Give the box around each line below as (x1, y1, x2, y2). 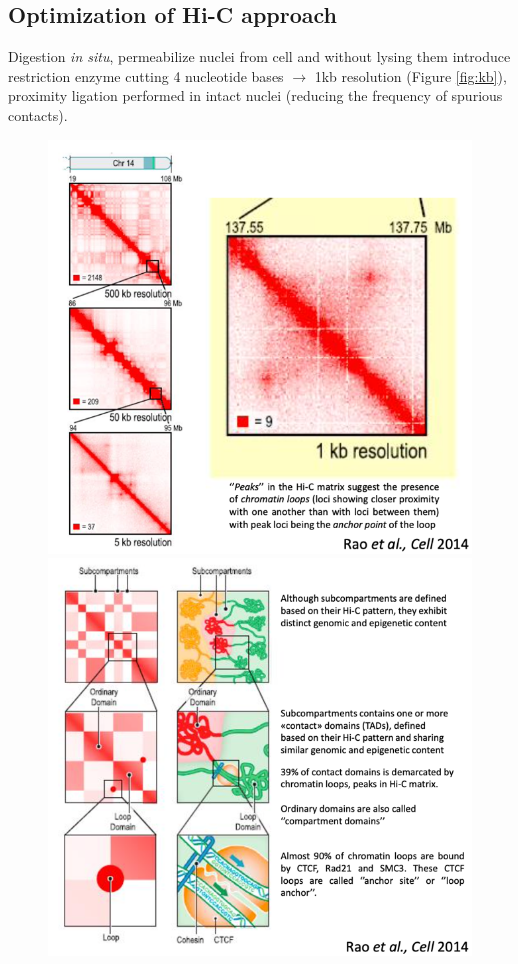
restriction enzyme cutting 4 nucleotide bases (8, 65, 284, 86)
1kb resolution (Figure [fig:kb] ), (314, 65, 507, 86)
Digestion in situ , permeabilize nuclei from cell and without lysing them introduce (8, 46, 511, 67)
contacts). (8, 104, 68, 125)
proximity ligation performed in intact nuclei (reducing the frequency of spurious (8, 85, 503, 106)
